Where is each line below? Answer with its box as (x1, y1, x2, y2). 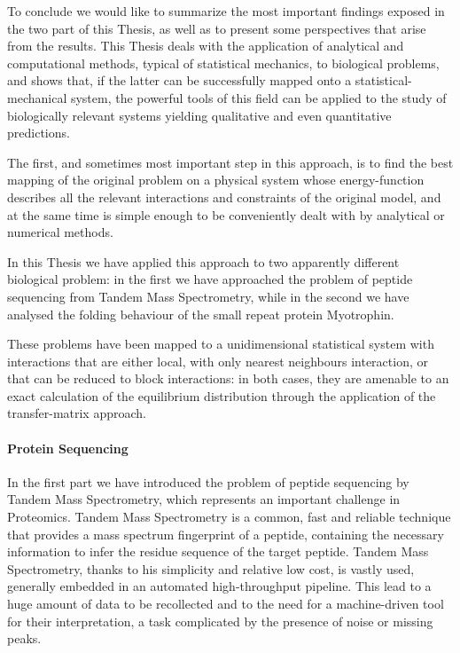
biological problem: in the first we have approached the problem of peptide (7, 270, 413, 288)
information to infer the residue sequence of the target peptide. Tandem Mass (7, 542, 429, 561)
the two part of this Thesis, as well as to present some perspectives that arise (7, 19, 426, 37)
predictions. (7, 123, 70, 142)
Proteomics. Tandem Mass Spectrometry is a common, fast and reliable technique (7, 507, 451, 526)
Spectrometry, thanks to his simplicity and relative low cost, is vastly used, (7, 559, 415, 578)
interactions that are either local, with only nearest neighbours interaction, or (7, 351, 428, 370)
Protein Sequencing (7, 438, 129, 457)
